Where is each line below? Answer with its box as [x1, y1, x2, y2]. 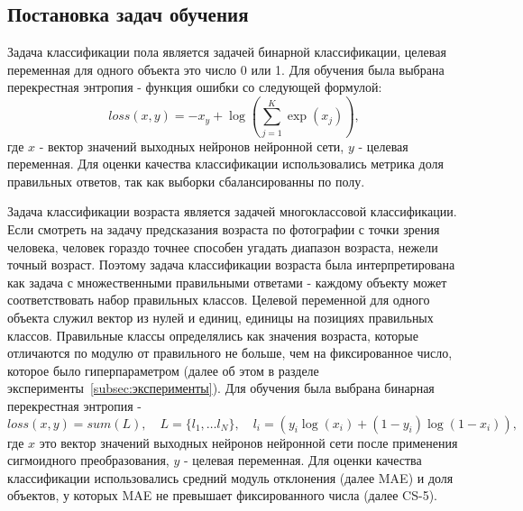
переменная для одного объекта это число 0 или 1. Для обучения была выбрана [7, 59, 445, 78]
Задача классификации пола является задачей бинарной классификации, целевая [7, 42, 446, 61]
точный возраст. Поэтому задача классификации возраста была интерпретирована [7, 255, 455, 274]
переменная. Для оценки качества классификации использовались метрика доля [7, 154, 444, 173]
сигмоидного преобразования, [7, 451, 170, 470]
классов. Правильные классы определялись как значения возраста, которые [7, 325, 418, 344]
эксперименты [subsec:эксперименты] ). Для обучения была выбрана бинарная [7, 379, 435, 397]
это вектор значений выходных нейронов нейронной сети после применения [39, 433, 458, 452]
